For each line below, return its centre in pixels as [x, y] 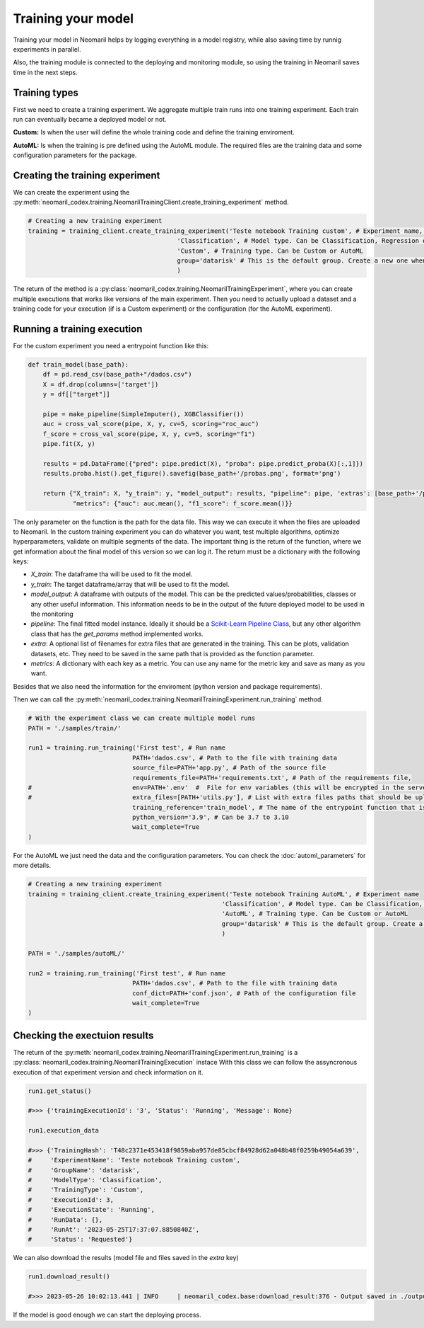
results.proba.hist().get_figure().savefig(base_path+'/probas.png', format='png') [192, 474]
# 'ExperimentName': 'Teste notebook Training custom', [134, 1160]
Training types [46, 92]
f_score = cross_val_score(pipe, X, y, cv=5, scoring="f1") [149, 434]
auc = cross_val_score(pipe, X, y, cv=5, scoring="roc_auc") [151, 424]
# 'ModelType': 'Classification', [95, 1180]
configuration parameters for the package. [75, 155]
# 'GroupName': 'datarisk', [84, 1170]
